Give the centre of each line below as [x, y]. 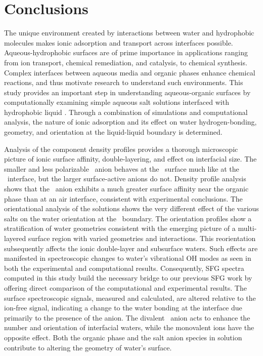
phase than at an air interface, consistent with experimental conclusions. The [123, 198]
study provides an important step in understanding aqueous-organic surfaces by [127, 92]
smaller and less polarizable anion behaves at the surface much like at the [122, 168]
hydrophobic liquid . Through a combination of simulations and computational [126, 112]
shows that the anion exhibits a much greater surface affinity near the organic [126, 189]
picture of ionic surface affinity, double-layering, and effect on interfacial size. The [130, 159]
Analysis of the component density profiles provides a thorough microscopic [121, 149]
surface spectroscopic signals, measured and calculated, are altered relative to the [130, 298]
